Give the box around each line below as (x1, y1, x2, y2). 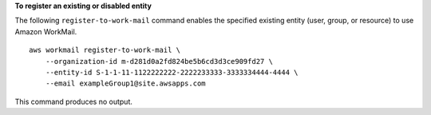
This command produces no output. (14, 97, 133, 106)
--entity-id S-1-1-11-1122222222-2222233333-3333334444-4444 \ (45, 68, 299, 77)
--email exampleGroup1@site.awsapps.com (45, 79, 207, 88)
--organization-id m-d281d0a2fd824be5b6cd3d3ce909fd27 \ (45, 57, 273, 65)
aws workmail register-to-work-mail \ (29, 46, 181, 55)
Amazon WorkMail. (14, 26, 77, 36)
